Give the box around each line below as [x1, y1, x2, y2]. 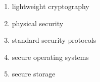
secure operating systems [12, 51, 89, 62]
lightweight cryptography [12, 1, 89, 11]
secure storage [12, 68, 56, 79]
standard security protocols [12, 35, 96, 45]
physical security [12, 18, 64, 28]
